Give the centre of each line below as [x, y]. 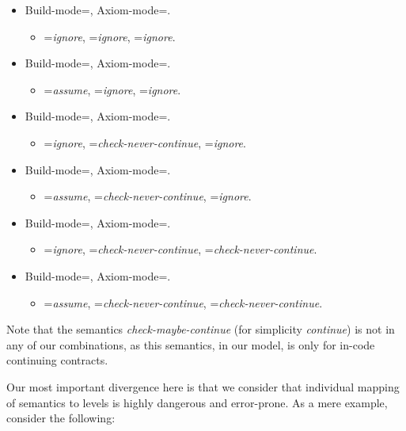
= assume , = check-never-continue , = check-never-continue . [183, 302]
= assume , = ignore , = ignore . [112, 89]
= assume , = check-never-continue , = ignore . [148, 196]
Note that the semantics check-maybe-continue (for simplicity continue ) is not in [201, 329]
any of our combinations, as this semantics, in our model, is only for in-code [191, 344]
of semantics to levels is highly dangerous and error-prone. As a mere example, [197, 402]
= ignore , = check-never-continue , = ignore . [145, 142]
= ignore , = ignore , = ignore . [110, 36]
